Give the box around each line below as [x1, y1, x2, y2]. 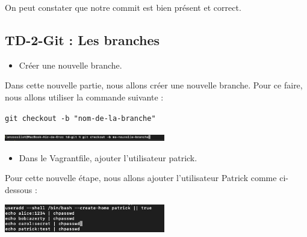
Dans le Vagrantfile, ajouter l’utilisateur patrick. [19, 151, 197, 164]
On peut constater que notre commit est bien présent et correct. [5, 1, 241, 13]
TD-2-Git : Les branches [5, 30, 160, 49]
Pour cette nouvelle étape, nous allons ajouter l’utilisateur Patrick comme [5, 171, 277, 184]
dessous [5, 183, 33, 196]
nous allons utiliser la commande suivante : [5, 90, 164, 103]
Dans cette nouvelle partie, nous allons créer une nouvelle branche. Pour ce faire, [5, 79, 303, 91]
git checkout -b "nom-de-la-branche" [5, 114, 156, 123]
